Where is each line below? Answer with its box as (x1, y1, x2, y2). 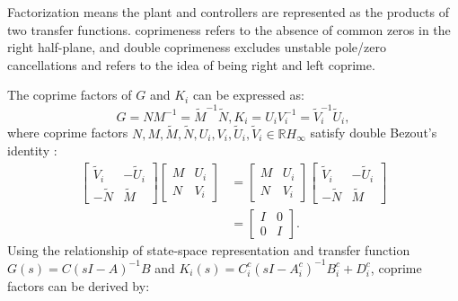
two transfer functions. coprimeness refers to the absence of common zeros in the (7, 20, 451, 39)
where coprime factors (7, 123, 128, 142)
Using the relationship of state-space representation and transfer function (7, 240, 410, 259)
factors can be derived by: (7, 276, 150, 295)
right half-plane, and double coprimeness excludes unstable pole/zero (7, 38, 387, 57)
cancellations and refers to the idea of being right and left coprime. (7, 55, 375, 74)
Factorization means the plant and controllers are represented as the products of (7, 3, 450, 21)
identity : (7, 141, 57, 160)
